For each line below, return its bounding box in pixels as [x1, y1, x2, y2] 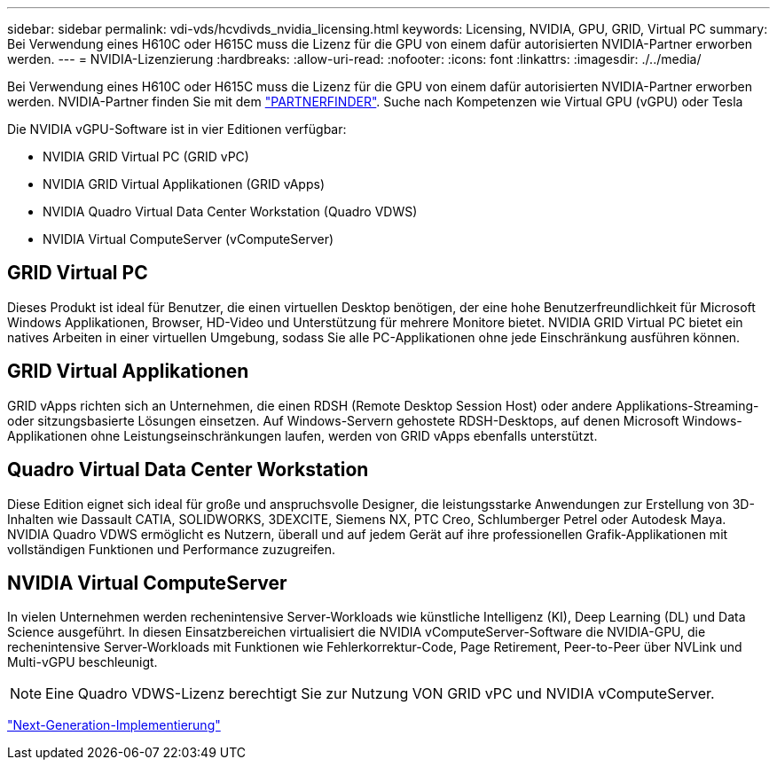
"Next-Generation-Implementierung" [7, 717, 221, 733]
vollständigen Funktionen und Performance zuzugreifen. [7, 541, 336, 557]
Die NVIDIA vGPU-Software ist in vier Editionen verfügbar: [7, 121, 347, 137]
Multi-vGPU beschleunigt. [7, 654, 158, 670]
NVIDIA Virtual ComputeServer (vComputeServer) [43, 231, 334, 247]
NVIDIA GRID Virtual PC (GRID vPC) [43, 149, 249, 164]
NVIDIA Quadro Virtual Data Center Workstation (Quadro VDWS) [43, 204, 418, 219]
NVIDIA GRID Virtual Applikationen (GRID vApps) [43, 176, 325, 192]
